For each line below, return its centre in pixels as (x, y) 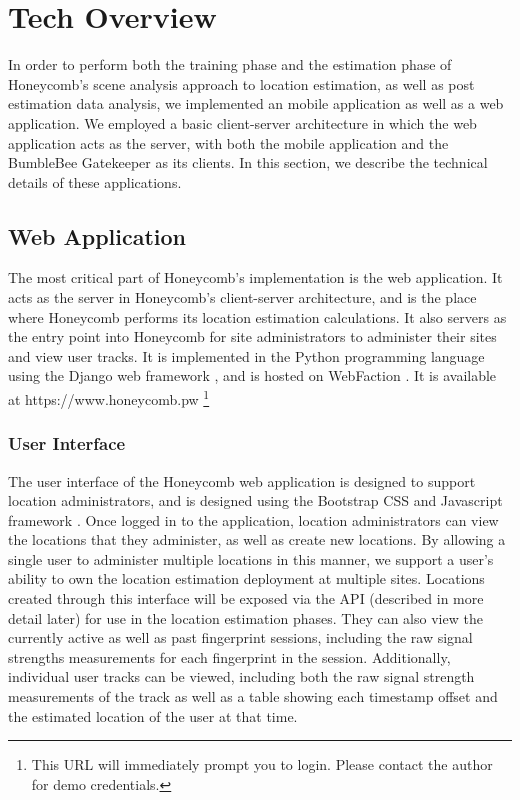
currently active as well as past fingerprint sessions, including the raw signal (240, 637)
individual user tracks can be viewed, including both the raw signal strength (241, 676)
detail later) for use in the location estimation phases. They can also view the (245, 617)
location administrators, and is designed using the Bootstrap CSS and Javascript (255, 500)
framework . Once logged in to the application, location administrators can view (253, 519)
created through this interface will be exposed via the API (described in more (246, 598)
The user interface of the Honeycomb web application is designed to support (242, 480)
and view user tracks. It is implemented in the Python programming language (246, 355)
